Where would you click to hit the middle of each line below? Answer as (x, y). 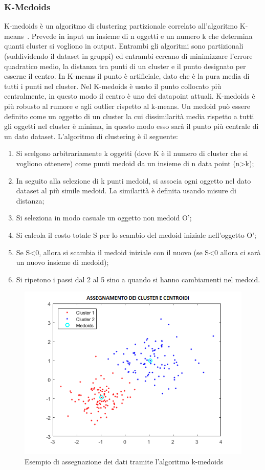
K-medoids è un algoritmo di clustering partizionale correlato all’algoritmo (121, 26)
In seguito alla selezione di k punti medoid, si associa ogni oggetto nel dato (134, 180)
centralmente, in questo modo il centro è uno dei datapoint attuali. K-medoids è (130, 96)
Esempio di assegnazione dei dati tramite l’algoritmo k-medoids (124, 461)
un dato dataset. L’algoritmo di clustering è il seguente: (91, 136)
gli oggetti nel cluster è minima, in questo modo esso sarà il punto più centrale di (131, 126)
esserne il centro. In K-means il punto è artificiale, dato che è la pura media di (127, 76)
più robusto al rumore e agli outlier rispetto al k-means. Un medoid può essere (127, 106)
